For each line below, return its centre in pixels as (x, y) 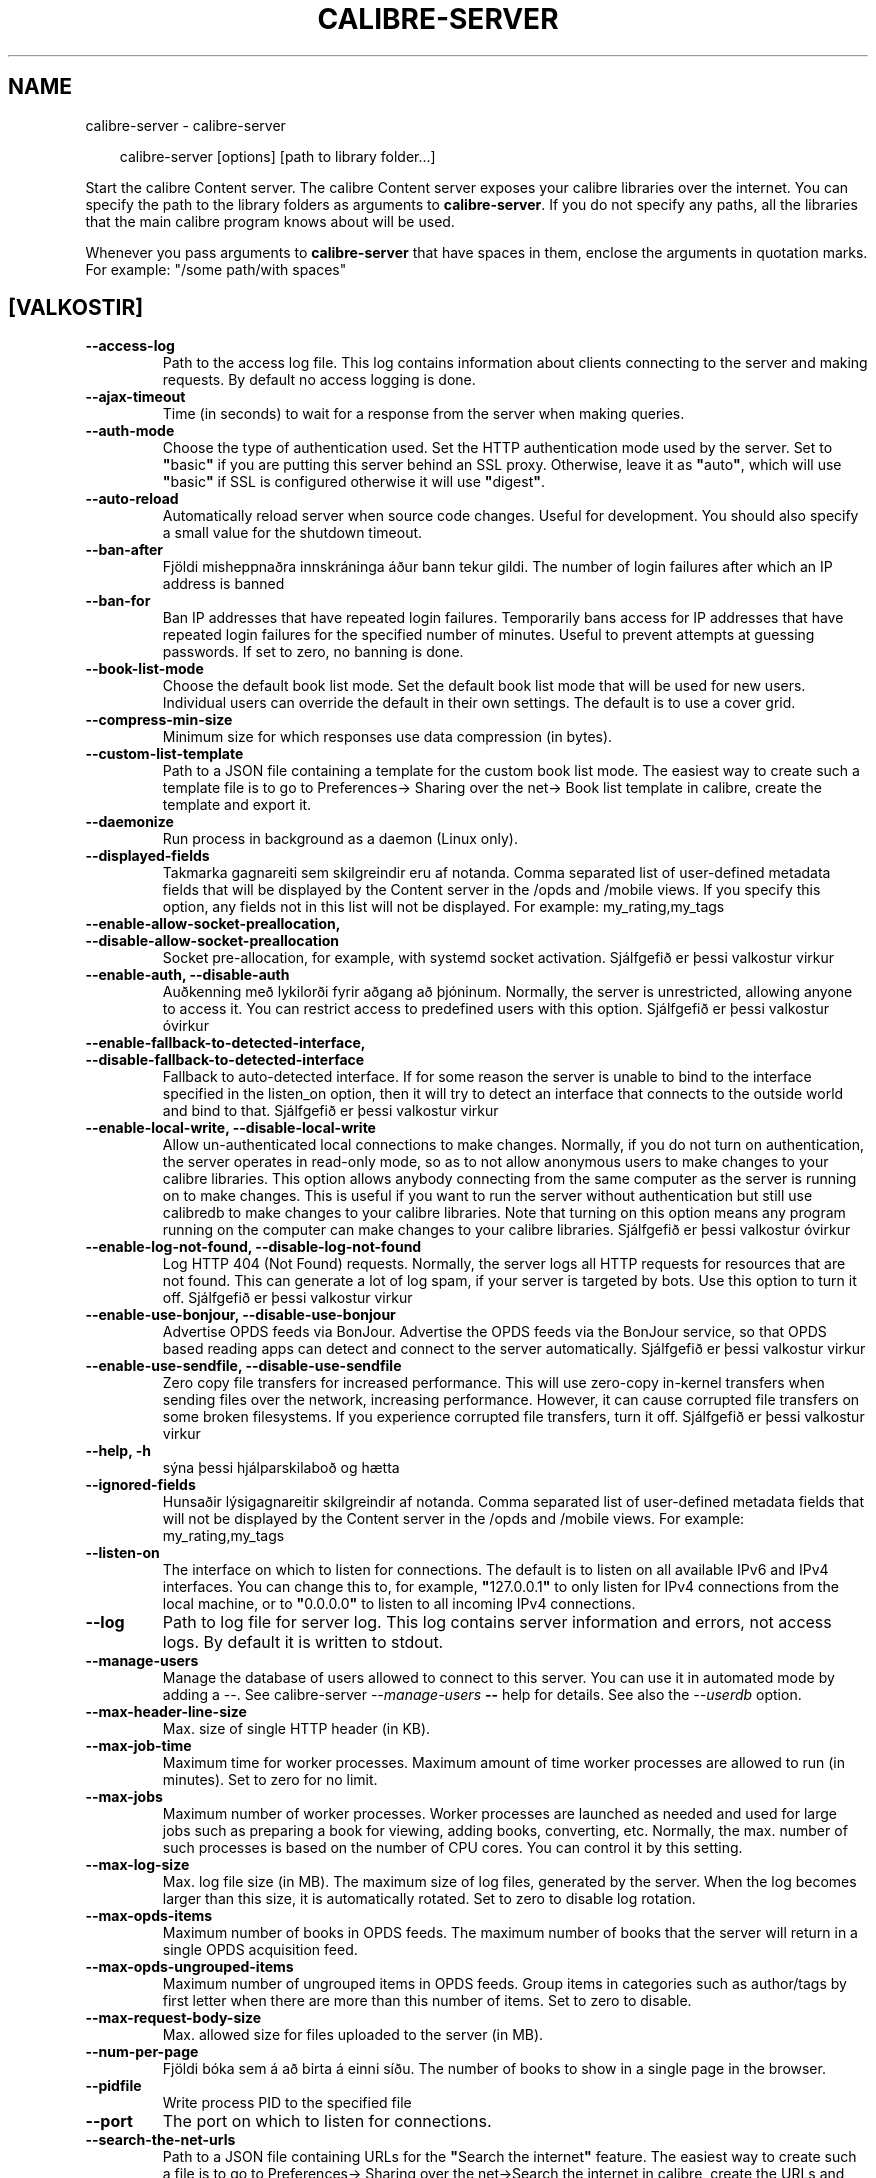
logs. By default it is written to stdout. (303, 1642)
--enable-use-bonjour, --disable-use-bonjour (240, 1315)
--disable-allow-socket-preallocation (212, 941)
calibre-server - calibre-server (185, 125)
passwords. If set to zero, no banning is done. (313, 652)
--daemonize (129, 822)
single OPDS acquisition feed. (260, 1950)
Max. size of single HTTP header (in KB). (296, 1729)
